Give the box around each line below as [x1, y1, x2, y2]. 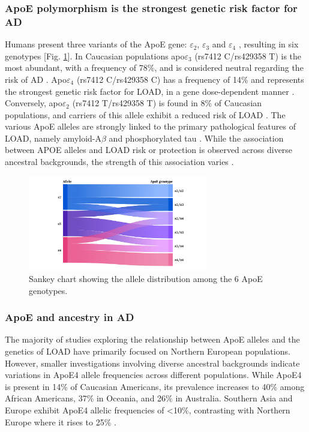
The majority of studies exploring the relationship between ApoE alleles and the [5, 333, 300, 346]
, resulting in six [238, 38, 299, 50]
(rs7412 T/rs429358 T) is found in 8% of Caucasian [72, 97, 262, 109]
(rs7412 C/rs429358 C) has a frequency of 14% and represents [76, 73, 304, 85]
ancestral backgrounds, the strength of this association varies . [5, 155, 234, 168]
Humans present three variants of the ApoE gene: [5, 38, 187, 50]
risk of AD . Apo [5, 73, 67, 85]
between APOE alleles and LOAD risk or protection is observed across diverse [5, 143, 293, 156]
